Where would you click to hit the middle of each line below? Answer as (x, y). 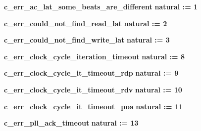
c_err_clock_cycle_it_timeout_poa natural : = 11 (93, 106)
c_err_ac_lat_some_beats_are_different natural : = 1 (101, 6)
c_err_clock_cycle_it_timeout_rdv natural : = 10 (93, 89)
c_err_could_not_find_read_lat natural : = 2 (86, 23)
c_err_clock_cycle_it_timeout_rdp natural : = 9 (91, 73)
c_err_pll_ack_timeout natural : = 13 (71, 123)
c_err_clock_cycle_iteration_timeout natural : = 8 (95, 56)
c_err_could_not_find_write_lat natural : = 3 (87, 40)
